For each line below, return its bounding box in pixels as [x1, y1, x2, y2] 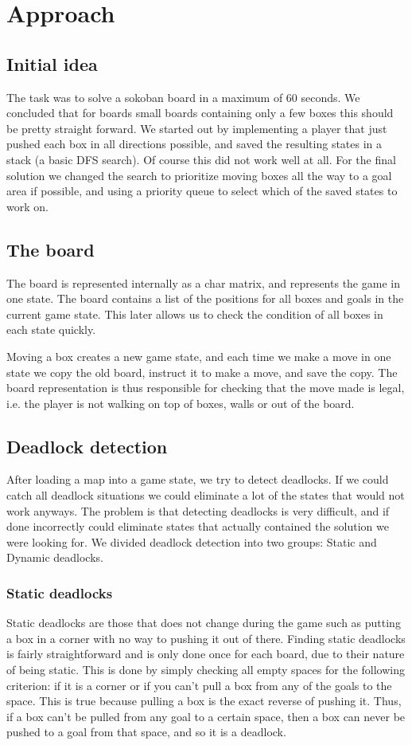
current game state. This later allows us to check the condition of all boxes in [6, 305, 383, 322]
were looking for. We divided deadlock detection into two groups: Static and [6, 533, 377, 550]
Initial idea [6, 51, 98, 76]
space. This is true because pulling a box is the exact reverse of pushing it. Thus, [6, 692, 402, 709]
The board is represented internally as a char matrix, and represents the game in [6, 274, 400, 291]
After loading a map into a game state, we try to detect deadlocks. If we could [6, 471, 389, 488]
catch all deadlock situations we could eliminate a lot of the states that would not [6, 487, 405, 504]
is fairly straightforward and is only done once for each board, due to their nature [6, 645, 405, 662]
